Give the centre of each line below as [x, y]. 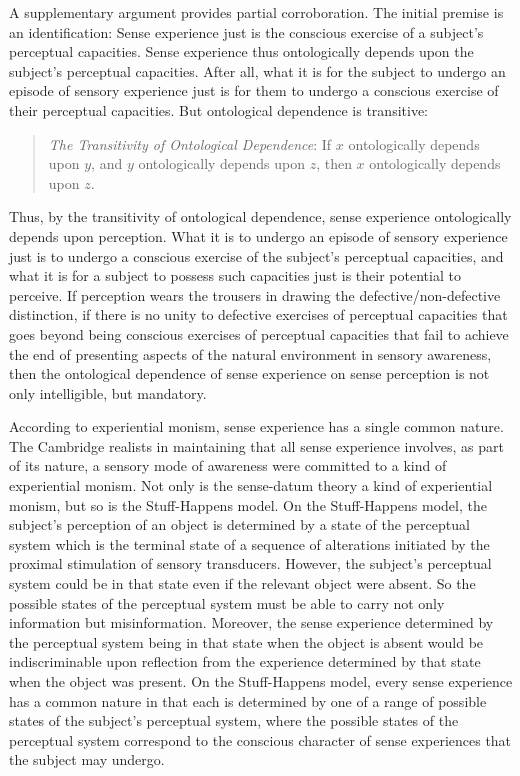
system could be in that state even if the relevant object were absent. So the [242, 583]
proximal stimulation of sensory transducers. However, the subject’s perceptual [250, 563]
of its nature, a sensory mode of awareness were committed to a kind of [228, 465]
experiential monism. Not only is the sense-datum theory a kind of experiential [251, 485]
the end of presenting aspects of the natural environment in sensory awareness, [250, 353]
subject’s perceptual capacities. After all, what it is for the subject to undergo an [257, 70]
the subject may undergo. [87, 759]
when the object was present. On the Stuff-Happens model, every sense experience [261, 681]
